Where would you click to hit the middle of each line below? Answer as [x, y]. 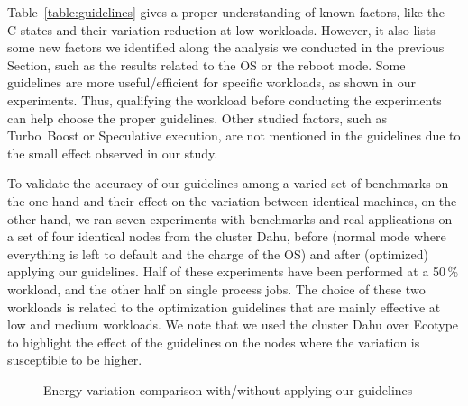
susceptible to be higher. [75, 360]
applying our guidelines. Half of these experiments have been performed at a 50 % [233, 271]
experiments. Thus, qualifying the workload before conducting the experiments [225, 99]
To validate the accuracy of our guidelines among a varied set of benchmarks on [228, 183]
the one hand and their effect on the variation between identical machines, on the [232, 200]
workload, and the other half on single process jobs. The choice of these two [216, 289]
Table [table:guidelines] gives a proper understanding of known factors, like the [226, 12]
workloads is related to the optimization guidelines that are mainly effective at [224, 307]
